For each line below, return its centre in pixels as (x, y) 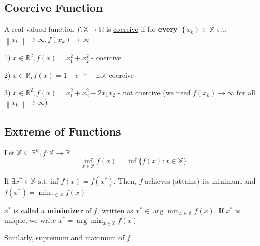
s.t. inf (48, 181)
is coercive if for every (142, 29)
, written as (115, 210)
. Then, (125, 180)
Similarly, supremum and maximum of (64, 237)
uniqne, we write (30, 220)
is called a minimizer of (53, 210)
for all (246, 92)
